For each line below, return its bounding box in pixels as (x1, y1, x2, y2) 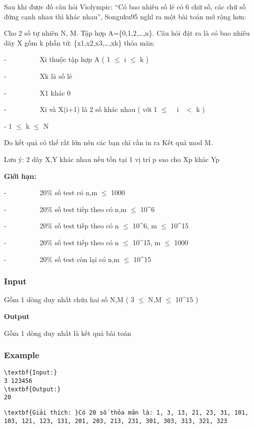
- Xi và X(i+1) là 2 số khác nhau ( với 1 (4, 104, 157, 114)
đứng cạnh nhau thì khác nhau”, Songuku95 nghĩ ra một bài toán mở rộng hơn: (4, 11, 247, 21)
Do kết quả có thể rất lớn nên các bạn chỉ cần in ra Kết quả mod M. (4, 137, 213, 148)
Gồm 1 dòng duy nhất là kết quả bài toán (4, 327, 131, 338)
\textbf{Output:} (4, 385, 61, 393)
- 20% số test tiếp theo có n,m (4, 204, 127, 214)
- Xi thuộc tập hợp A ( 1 (4, 54, 110, 64)
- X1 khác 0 (4, 87, 71, 98)
